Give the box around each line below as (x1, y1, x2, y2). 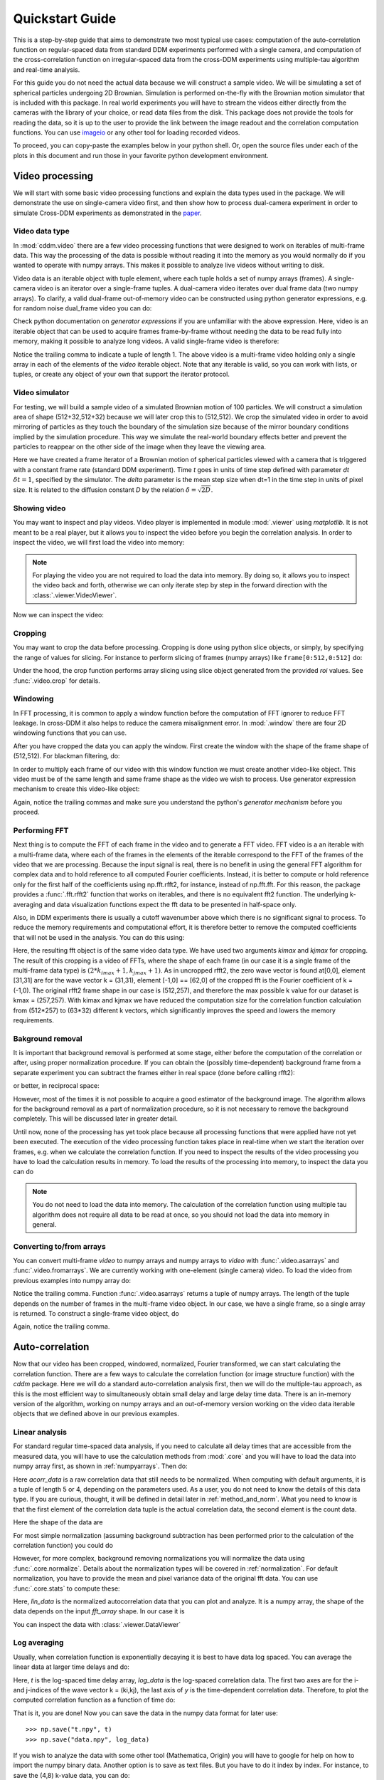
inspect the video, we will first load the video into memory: (13, 538, 185, 547)
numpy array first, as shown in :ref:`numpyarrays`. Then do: (13, 1462, 188, 1470)
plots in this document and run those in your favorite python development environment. (13, 151, 270, 159)
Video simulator (13, 388, 70, 398)
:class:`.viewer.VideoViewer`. (32, 591, 117, 600)
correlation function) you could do (13, 1541, 114, 1549)
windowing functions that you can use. (13, 728, 127, 737)
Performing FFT (13, 825, 69, 835)
